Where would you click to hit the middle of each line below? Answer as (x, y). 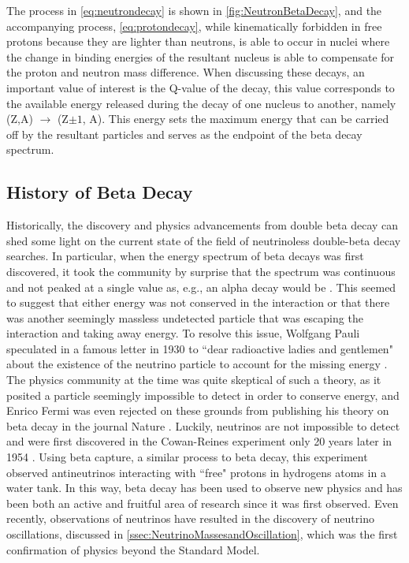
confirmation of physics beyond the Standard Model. (133, 549)
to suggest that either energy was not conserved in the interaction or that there (198, 302)
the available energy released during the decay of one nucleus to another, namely (201, 103)
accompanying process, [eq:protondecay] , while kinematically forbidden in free (194, 26)
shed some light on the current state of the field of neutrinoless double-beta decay (204, 240)
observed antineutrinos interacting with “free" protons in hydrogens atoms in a (196, 472)
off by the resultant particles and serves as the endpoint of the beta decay (184, 134)
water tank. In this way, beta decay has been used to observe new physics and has (204, 488)
